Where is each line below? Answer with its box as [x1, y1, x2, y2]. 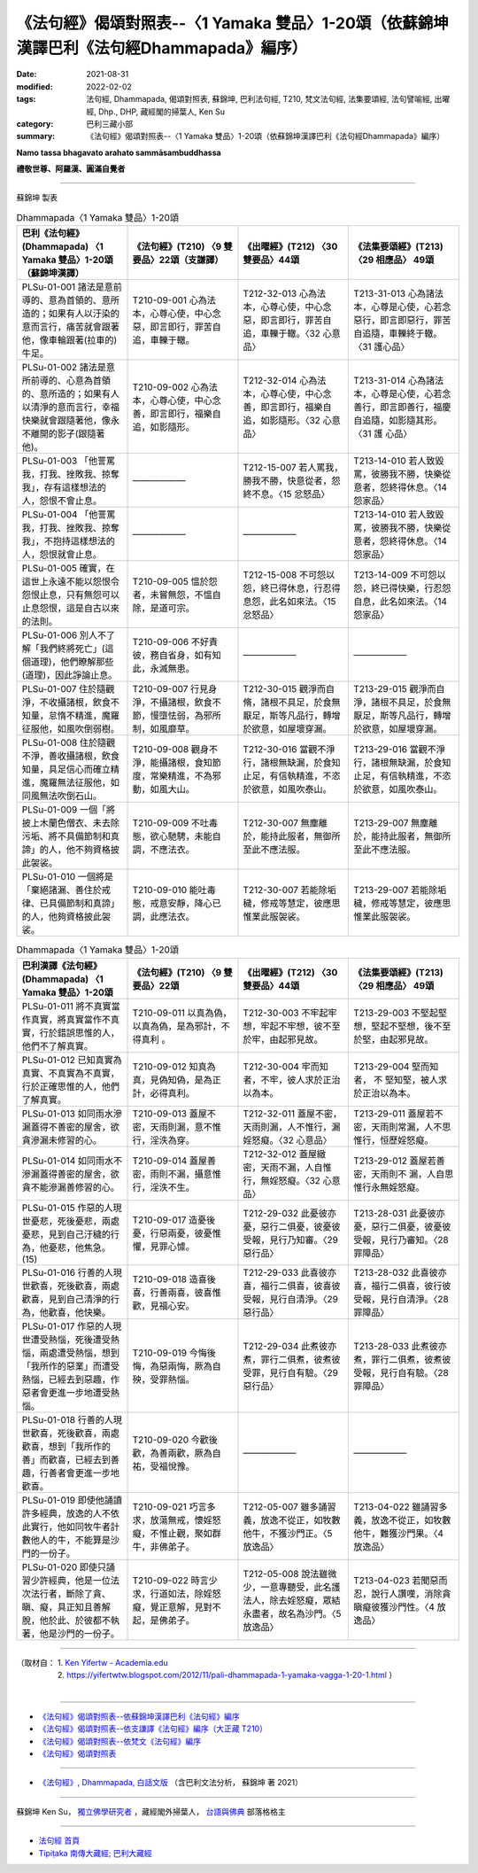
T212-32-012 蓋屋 [243, 1147, 318, 1160]
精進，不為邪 [167, 770, 221, 782]
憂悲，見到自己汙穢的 [21, 1228, 111, 1240]
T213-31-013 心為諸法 [352, 288, 444, 300]
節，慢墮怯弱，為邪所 [132, 710, 221, 722]
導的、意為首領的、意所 [21, 294, 119, 307]
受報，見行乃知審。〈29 [243, 1233, 338, 1246]
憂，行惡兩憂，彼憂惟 [132, 1227, 221, 1240]
